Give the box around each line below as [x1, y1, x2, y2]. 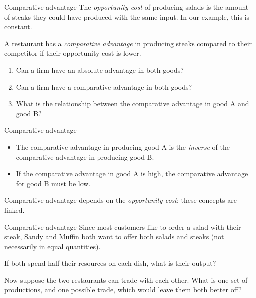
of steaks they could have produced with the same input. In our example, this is [4, 11, 250, 22]
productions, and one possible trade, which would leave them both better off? [4, 284, 242, 295]
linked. [4, 204, 25, 215]
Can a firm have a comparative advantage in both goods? [16, 81, 192, 92]
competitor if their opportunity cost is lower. [4, 48, 141, 58]
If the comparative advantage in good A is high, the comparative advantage [16, 168, 248, 179]
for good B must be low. [16, 178, 91, 188]
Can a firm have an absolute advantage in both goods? [16, 64, 184, 75]
